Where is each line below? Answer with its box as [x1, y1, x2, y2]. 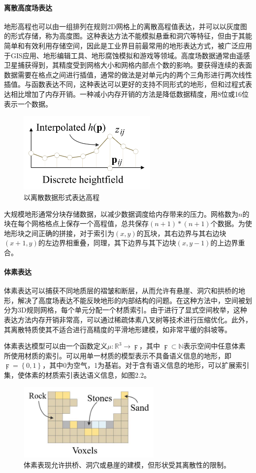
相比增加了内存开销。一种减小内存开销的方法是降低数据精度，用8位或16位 [10, 88, 249, 99]
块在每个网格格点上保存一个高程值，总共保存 [4, 218, 149, 229]
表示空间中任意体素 [183, 341, 246, 351]
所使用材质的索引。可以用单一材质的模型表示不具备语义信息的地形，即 [4, 350, 231, 360]
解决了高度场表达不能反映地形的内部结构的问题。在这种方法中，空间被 [17, 295, 245, 305]
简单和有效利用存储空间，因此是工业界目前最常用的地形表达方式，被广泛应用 [4, 40, 252, 50]
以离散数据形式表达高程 [24, 192, 99, 202]
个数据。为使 [210, 218, 252, 229]
